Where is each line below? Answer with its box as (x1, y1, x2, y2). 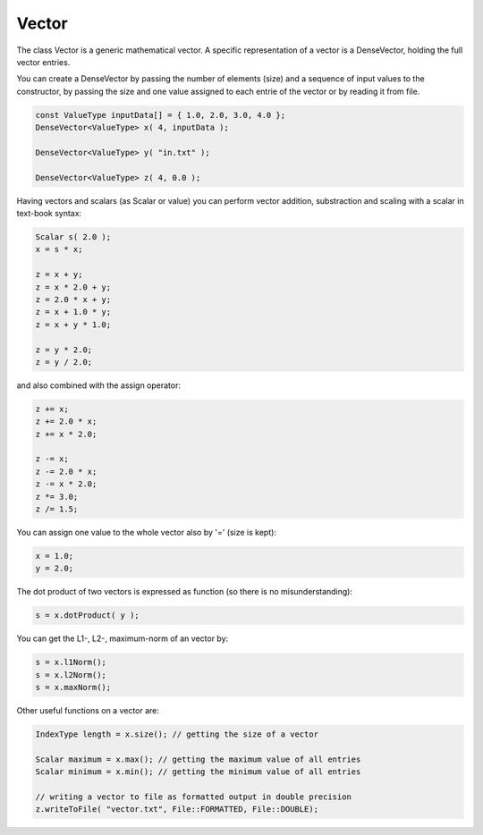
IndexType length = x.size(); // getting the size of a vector (35, 730, 319, 739)
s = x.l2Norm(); (35, 670, 107, 679)
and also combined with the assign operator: (16, 380, 182, 391)
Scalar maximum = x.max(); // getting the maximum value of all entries (35, 754, 361, 764)
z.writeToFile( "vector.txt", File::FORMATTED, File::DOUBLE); (35, 805, 319, 814)
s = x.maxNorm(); (35, 682, 112, 693)
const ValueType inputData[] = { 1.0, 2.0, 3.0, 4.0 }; (35, 110, 286, 120)
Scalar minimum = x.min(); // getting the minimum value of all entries (35, 767, 361, 777)
